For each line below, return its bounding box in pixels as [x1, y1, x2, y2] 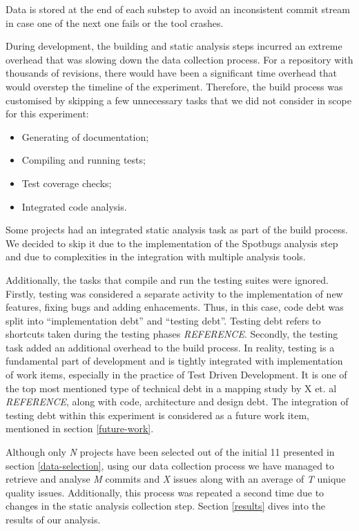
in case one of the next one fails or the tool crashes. [6, 15, 224, 30]
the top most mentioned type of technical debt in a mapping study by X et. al [6, 380, 337, 395]
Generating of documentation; [21, 129, 149, 144]
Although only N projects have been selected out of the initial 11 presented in [6, 445, 335, 459]
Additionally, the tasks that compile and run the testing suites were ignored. [6, 272, 329, 287]
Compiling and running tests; [21, 153, 146, 167]
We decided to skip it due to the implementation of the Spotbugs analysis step [6, 235, 338, 250]
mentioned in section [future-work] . [6, 421, 154, 436]
